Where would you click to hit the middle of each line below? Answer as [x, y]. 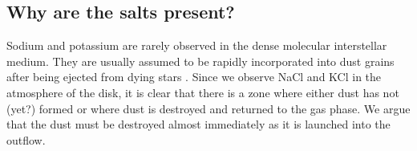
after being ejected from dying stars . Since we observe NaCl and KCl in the [194, 77]
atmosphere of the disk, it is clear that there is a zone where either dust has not [203, 92]
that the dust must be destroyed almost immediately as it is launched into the [198, 124]
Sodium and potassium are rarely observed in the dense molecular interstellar [197, 45]
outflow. [26, 139]
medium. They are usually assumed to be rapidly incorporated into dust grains [200, 61]
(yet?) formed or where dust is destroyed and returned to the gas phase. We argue [208, 108]
